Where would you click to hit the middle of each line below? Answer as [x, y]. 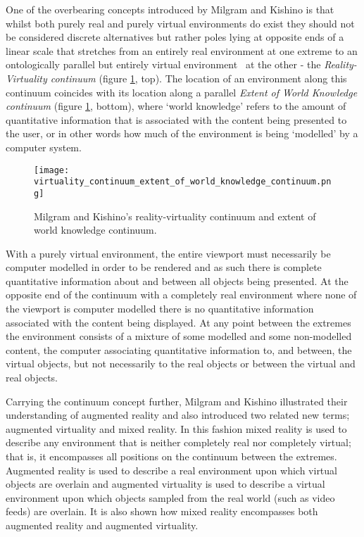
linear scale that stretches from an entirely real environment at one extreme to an [182, 50]
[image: [52, 170]
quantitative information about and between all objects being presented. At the [177, 280]
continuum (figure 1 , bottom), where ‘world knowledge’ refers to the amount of [176, 106]
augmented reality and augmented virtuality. [102, 525]
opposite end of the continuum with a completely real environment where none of [181, 295]
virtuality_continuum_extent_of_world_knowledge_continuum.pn [183, 182]
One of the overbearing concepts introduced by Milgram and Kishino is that [170, 9]
